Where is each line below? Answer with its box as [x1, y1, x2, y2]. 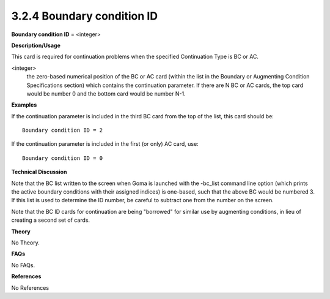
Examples [11, 101, 37, 108]
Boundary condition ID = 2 [22, 127, 103, 134]
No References [11, 284, 49, 291]
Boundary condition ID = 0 [22, 154, 103, 162]
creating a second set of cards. [11, 216, 90, 224]
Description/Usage [11, 42, 61, 49]
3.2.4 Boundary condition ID [11, 9, 158, 23]
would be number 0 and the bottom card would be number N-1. [26, 89, 186, 97]
